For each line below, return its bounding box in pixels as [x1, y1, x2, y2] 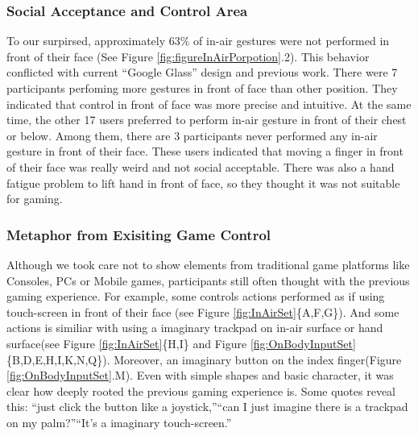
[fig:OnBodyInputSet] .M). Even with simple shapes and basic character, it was [6, 367, 394, 384]
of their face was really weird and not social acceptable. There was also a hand [6, 158, 395, 175]
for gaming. [6, 190, 63, 207]
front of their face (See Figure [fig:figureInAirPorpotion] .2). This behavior [6, 48, 370, 64]
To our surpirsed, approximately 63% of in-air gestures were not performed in [6, 32, 390, 49]
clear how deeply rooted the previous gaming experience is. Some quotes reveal [6, 382, 395, 399]
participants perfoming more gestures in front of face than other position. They [6, 80, 398, 96]
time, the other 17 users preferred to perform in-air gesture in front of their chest [6, 111, 407, 128]
